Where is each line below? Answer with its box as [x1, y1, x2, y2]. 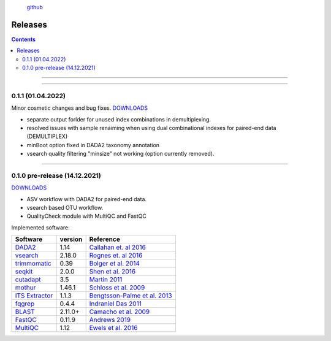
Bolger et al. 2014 [89, 259, 140, 268]
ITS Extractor [15, 291, 53, 300]
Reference [89, 235, 121, 243]
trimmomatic [15, 259, 51, 268]
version [59, 235, 83, 243]
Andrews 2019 [89, 316, 131, 324]
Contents [11, 36, 36, 43]
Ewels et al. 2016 [89, 324, 138, 332]
